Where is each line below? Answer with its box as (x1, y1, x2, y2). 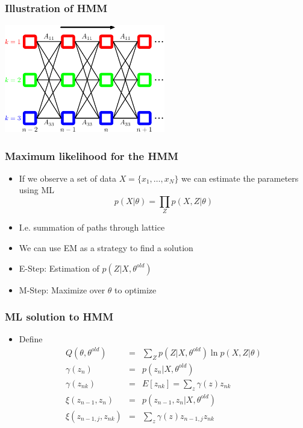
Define (19, 333, 43, 345)
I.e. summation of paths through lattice (19, 221, 165, 234)
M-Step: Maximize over (19, 283, 105, 296)
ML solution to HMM (5, 309, 114, 324)
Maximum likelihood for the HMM (5, 148, 178, 163)
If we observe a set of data (19, 171, 116, 184)
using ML (19, 184, 55, 196)
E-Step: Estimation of (19, 261, 99, 274)
